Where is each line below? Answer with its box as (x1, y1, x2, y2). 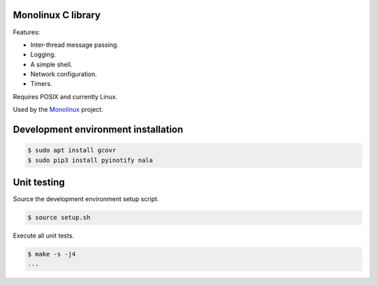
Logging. (30, 50, 56, 59)
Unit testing (13, 177, 66, 189)
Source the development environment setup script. (13, 195, 160, 203)
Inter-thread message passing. (30, 41, 119, 49)
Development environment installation (13, 124, 184, 136)
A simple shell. (30, 60, 73, 68)
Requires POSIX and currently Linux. (13, 92, 118, 101)
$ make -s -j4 (27, 250, 76, 258)
